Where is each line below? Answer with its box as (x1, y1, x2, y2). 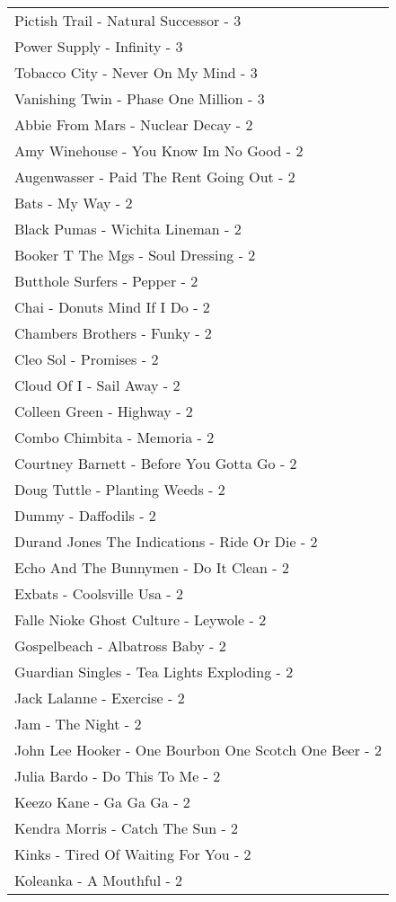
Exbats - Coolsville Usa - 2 (14, 583, 184, 604)
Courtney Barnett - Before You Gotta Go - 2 (14, 453, 297, 473)
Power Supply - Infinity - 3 (14, 36, 183, 57)
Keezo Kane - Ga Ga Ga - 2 (14, 791, 190, 812)
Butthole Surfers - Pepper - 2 (14, 270, 198, 291)
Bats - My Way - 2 (14, 192, 133, 213)
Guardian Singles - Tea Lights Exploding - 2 (14, 661, 294, 682)
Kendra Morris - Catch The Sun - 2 (14, 818, 239, 838)
